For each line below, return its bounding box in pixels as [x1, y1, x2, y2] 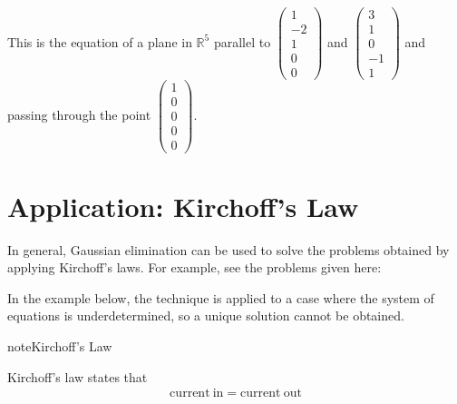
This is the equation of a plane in [7, 32, 192, 51]
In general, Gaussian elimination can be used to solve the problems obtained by [7, 240, 450, 259]
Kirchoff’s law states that [7, 367, 148, 386]
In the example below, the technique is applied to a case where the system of [7, 288, 434, 307]
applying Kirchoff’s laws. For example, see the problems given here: [7, 258, 382, 277]
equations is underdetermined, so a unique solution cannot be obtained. [7, 306, 404, 325]
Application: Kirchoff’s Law [7, 187, 359, 224]
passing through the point [7, 104, 151, 123]
